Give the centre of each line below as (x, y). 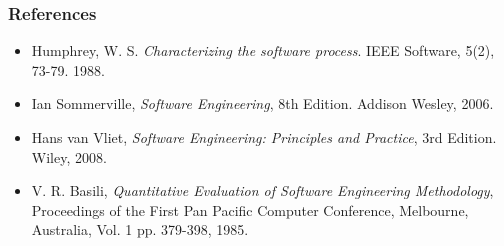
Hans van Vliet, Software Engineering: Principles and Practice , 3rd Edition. (264, 137)
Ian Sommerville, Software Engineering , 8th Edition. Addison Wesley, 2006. (262, 103)
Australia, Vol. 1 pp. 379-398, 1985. (140, 229)
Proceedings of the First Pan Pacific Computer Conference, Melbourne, (250, 209)
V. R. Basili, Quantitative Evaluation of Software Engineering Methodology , (262, 190)
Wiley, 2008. (69, 156)
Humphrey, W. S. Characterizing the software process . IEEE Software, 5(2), (263, 50)
